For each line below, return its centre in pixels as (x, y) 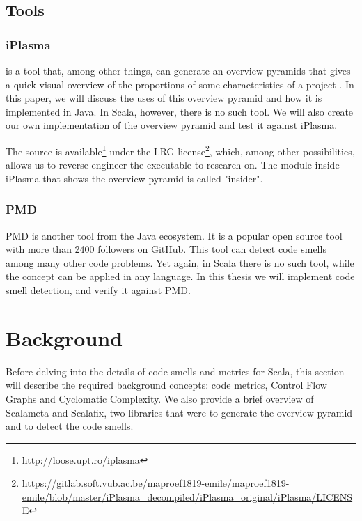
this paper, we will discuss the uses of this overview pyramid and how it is (164, 98)
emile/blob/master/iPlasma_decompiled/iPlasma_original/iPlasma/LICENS (187, 496)
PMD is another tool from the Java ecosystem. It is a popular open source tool (174, 235)
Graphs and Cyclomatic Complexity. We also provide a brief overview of (160, 398)
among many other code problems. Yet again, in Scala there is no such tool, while (180, 262)
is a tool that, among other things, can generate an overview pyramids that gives (178, 70)
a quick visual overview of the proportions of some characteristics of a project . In (180, 84)
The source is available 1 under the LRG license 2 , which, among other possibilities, (180, 150)
